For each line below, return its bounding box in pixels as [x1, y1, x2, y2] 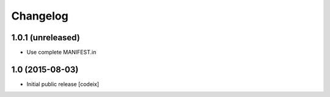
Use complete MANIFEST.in [26, 49, 97, 56]
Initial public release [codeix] [26, 80, 100, 88]
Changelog [11, 9, 68, 23]
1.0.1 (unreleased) [11, 32, 81, 43]
